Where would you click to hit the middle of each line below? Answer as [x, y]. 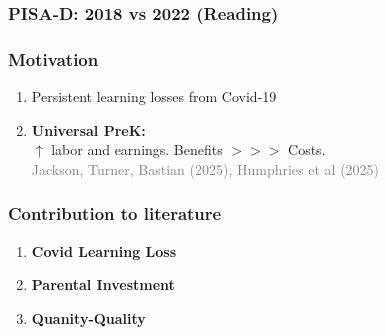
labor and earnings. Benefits [137, 149]
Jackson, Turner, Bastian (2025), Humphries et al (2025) [205, 168]
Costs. [307, 149]
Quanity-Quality [88, 317]
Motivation [53, 58]
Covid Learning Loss [104, 250]
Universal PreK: [88, 129]
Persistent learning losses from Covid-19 [154, 96]
